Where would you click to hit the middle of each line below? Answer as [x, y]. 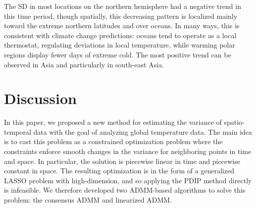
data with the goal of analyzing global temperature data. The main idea [143, 131]
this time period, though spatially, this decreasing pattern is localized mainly [121, 16]
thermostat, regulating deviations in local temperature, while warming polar [120, 45]
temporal [18, 131]
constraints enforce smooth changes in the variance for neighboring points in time [128, 151]
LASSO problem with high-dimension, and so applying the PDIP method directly [128, 180]
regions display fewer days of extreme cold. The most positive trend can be [118, 54]
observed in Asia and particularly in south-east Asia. [84, 64]
